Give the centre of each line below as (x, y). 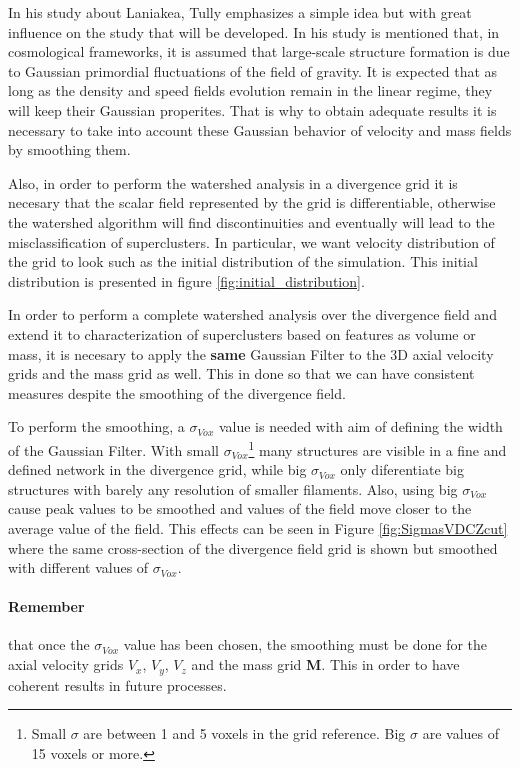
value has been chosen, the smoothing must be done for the (305, 644)
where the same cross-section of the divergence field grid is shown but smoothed (253, 547)
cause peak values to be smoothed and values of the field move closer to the (240, 508)
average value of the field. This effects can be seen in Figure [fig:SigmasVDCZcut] (258, 527)
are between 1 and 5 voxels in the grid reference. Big (244, 733)
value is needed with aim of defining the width (360, 426)
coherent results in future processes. (117, 684)
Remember (46, 606)
